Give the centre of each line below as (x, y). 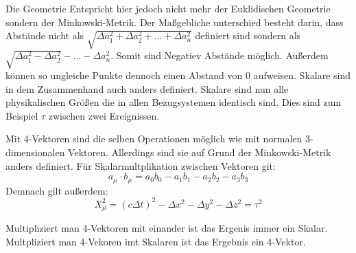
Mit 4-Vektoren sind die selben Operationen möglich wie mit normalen (154, 139)
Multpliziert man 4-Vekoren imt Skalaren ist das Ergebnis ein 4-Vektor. (156, 241)
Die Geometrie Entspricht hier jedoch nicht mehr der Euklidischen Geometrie (168, 8)
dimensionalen (35, 152)
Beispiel (22, 115)
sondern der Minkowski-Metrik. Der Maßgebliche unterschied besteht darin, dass (175, 22)
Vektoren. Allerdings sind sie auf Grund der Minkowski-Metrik (200, 152)
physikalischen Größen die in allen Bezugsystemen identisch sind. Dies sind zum (174, 102)
